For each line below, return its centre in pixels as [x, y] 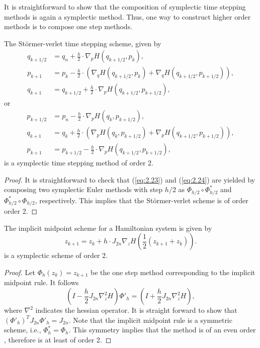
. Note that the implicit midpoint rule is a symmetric [150, 320]
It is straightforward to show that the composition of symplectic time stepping [125, 7]
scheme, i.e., [23, 330]
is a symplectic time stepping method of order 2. [79, 163]
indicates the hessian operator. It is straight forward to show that [136, 310]
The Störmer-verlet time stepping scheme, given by [83, 43]
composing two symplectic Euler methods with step [83, 189]
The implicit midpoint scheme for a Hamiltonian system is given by [108, 228]
